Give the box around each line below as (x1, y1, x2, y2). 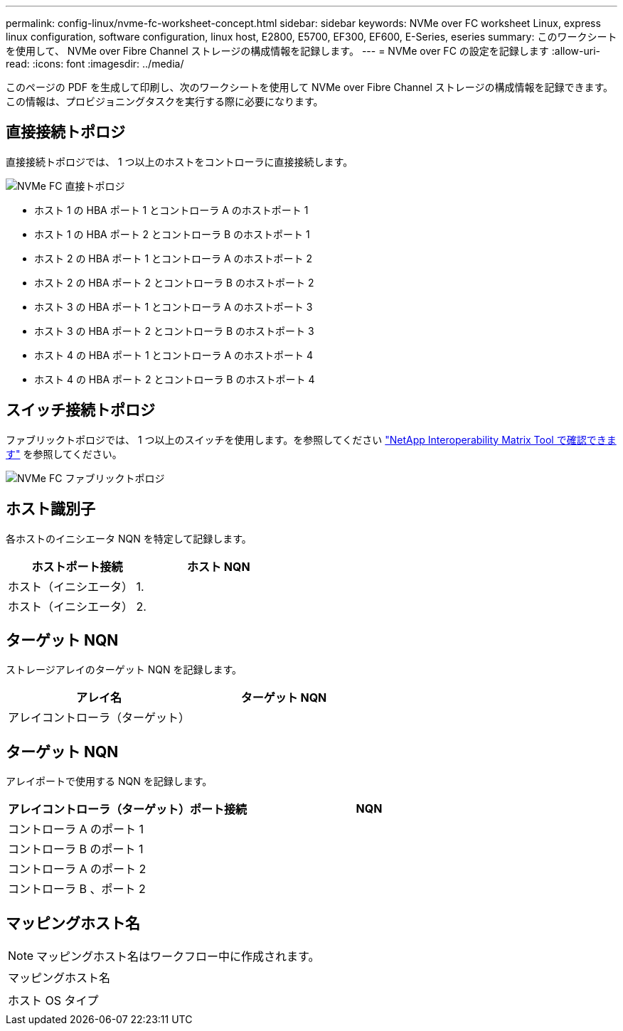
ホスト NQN (187, 559, 250, 574)
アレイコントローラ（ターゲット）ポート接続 (8, 802, 247, 817)
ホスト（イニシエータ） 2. (8, 599, 147, 614)
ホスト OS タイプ (8, 993, 99, 1008)
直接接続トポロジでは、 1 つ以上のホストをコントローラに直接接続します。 (6, 155, 353, 168)
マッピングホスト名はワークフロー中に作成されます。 (36, 949, 320, 964)
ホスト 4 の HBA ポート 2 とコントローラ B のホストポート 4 (34, 373, 315, 385)
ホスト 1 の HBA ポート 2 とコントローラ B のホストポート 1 (34, 228, 310, 240)
